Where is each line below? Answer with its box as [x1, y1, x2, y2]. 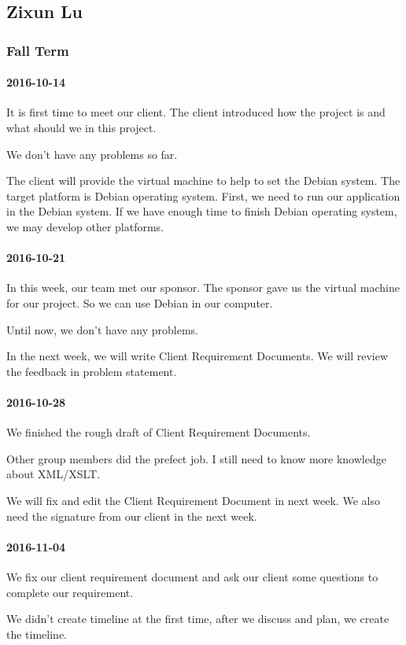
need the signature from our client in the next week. [6, 507, 257, 524]
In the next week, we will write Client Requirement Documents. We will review [6, 348, 389, 364]
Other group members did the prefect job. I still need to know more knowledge [6, 450, 386, 466]
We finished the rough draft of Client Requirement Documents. [6, 424, 311, 440]
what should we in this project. [6, 120, 157, 136]
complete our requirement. [6, 584, 134, 600]
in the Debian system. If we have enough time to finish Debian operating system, [6, 203, 397, 219]
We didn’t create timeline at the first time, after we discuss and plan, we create [6, 610, 389, 627]
